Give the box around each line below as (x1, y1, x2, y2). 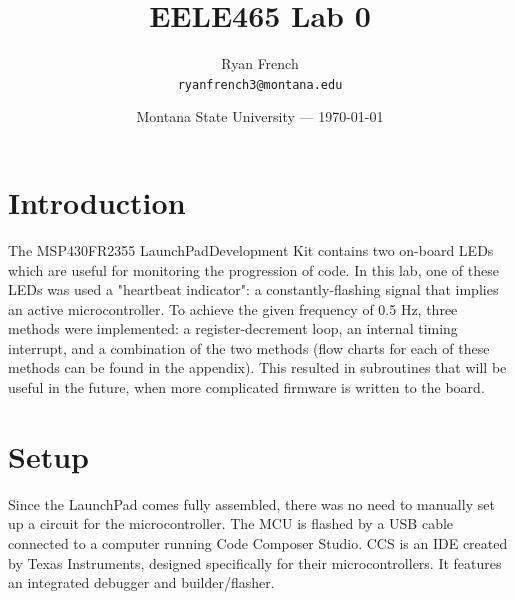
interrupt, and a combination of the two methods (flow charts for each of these (8, 337, 490, 358)
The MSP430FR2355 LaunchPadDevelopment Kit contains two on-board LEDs (8, 239, 494, 260)
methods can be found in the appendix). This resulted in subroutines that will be (8, 357, 507, 378)
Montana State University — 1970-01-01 (136, 106, 384, 127)
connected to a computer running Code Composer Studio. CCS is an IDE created (8, 532, 508, 553)
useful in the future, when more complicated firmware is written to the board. (8, 377, 485, 398)
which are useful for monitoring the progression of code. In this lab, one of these (8, 259, 499, 280)
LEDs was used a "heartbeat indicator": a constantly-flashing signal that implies (8, 279, 499, 300)
